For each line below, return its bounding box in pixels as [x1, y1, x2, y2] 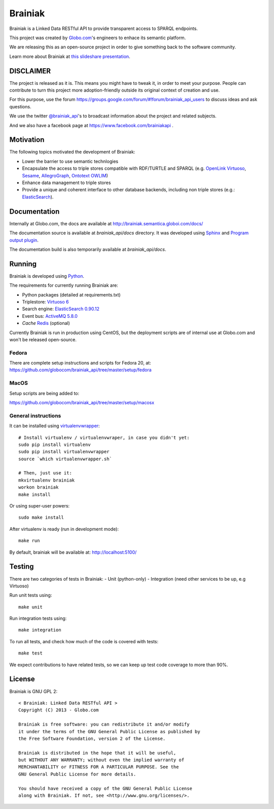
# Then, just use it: [18, 470, 72, 476]
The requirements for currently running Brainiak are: [9, 282, 119, 288]
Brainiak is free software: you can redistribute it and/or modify [18, 722, 190, 727]
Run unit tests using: [9, 592, 52, 598]
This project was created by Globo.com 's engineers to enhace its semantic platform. [9, 35, 186, 41]
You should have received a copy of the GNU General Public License [18, 786, 192, 791]
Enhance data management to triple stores [22, 179, 111, 186]
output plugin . [9, 237, 39, 243]
